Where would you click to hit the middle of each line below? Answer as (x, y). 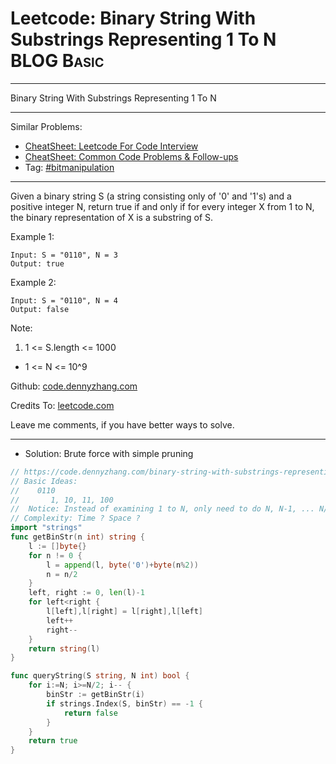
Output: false (40, 309)
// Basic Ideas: (44, 481)
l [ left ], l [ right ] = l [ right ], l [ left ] (125, 612)
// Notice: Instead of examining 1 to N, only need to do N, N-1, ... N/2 (171, 509)
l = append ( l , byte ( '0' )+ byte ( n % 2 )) (122, 565)
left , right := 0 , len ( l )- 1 (86, 593)
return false (90, 713)
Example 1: (32, 236)
